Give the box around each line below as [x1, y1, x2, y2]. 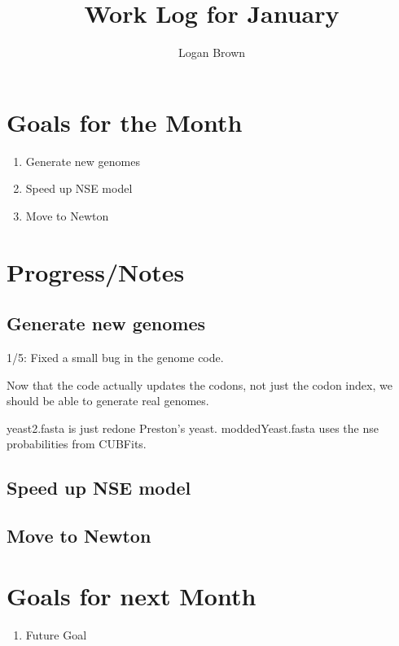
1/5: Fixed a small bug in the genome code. [7, 349, 224, 366]
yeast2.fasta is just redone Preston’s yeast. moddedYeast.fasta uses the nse [7, 419, 379, 436]
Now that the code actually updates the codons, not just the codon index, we [7, 376, 392, 393]
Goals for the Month [7, 105, 243, 138]
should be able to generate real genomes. [7, 392, 209, 409]
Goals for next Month [7, 578, 256, 612]
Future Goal [25, 626, 87, 643]
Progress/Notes [7, 255, 185, 288]
